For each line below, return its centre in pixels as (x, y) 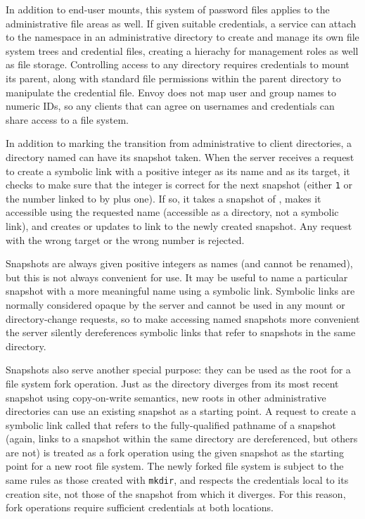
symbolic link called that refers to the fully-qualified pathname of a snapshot (171, 424)
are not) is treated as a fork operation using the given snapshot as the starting (175, 452)
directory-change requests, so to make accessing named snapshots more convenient (183, 318)
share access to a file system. (67, 119)
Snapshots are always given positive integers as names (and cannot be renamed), (179, 263)
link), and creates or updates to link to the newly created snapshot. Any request (179, 225)
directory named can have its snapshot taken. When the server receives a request (180, 156)
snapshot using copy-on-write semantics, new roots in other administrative (166, 397)
